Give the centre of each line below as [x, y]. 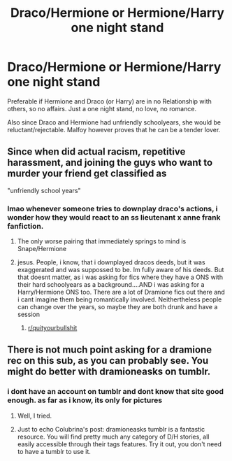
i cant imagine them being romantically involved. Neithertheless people [119, 299]
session [29, 314]
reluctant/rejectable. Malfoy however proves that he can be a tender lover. [114, 129]
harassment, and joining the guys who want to [110, 163]
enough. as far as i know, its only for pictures [85, 400]
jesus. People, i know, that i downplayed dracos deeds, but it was [111, 262]
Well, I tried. [35, 416]
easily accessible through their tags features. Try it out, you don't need [119, 444]
